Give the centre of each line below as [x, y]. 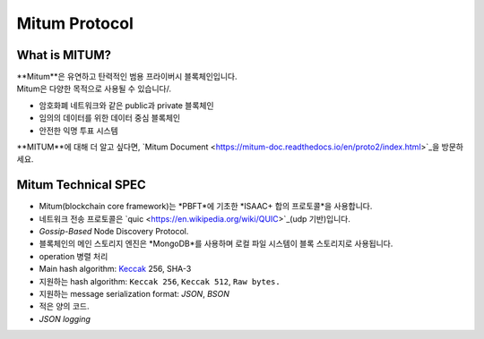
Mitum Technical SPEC [82, 185]
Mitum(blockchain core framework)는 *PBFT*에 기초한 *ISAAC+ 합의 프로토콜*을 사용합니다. [206, 207]
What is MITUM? [64, 55]
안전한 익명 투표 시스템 [78, 131]
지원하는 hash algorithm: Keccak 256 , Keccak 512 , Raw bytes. [160, 281]
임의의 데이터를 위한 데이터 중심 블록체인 [110, 118]
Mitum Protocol [75, 23]
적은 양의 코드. [64, 306]
